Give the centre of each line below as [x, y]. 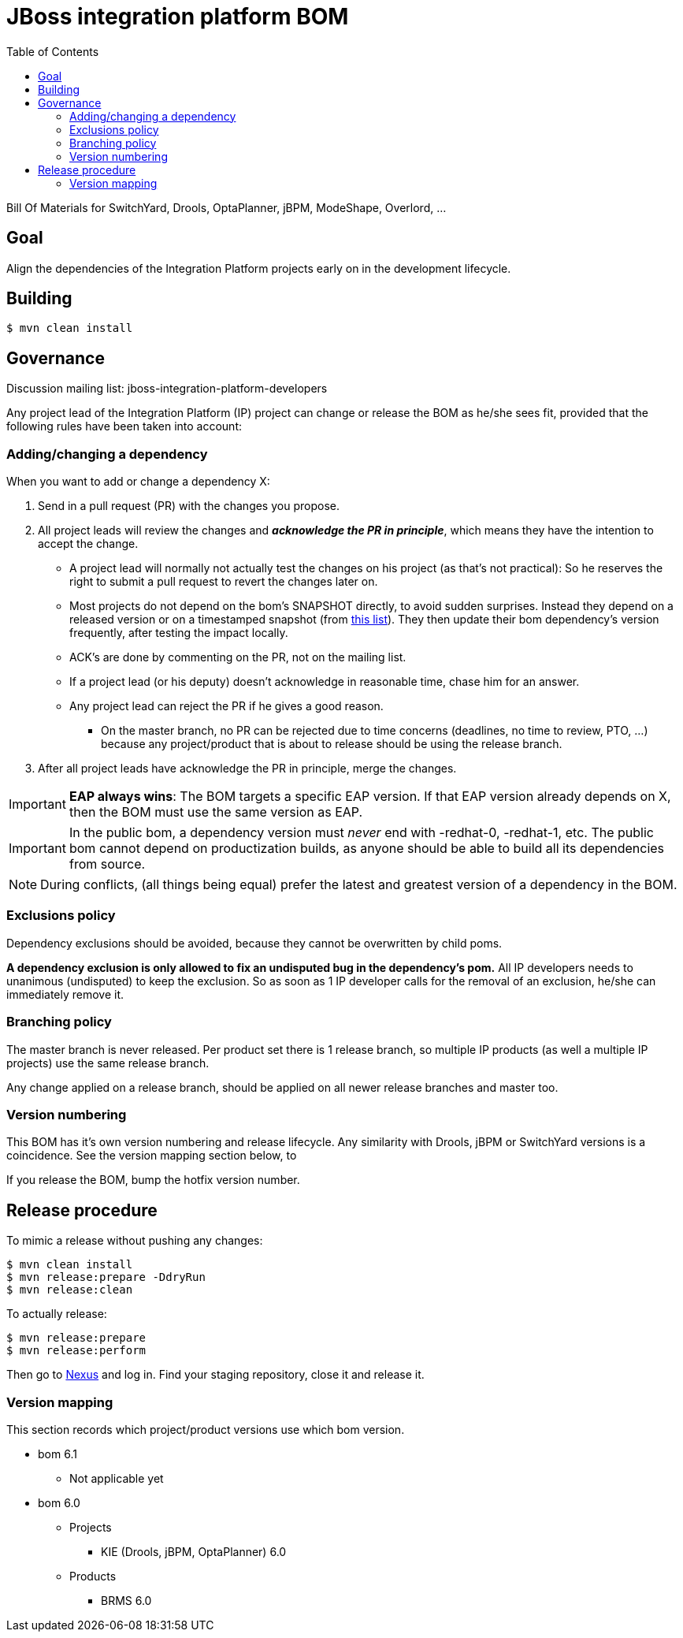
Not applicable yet [117, 1478]
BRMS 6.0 [126, 1600]
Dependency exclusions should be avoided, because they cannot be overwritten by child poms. [254, 943]
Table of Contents [53, 51]
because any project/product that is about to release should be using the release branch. [332, 744]
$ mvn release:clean [70, 1290]
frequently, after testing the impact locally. [179, 633]
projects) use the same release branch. [108, 1063]
